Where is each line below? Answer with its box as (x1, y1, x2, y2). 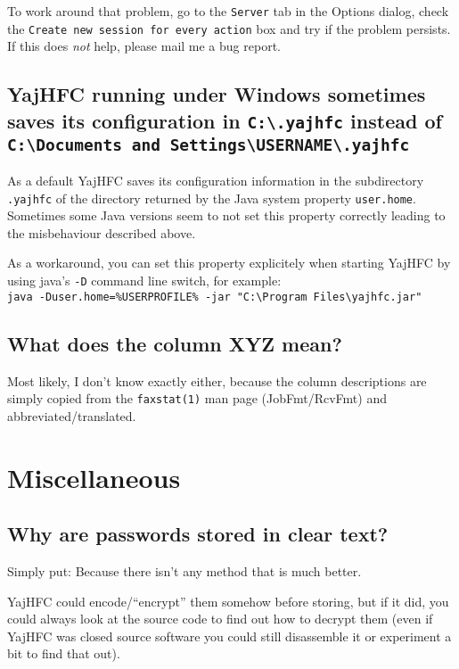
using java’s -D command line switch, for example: (7, 271, 282, 290)
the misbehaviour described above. (7, 223, 196, 242)
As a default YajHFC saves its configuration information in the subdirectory (7, 171, 424, 190)
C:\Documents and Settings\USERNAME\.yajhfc (7, 135, 410, 154)
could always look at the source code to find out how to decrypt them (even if (7, 609, 433, 628)
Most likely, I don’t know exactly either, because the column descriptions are (7, 371, 427, 390)
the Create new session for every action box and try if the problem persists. (7, 19, 451, 37)
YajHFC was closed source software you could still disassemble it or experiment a (7, 626, 452, 645)
